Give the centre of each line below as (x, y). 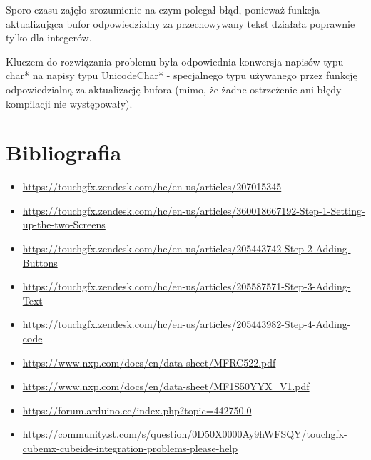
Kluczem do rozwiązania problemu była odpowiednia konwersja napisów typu (175, 61)
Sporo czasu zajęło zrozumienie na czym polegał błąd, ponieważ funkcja (163, 9)
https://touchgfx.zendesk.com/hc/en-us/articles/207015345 (152, 186)
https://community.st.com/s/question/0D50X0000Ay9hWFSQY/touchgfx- (185, 434)
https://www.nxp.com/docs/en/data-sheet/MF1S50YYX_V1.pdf (166, 386)
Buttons (40, 262)
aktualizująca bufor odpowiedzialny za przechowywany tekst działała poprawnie (181, 23)
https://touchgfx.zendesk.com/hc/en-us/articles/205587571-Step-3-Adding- (187, 286)
